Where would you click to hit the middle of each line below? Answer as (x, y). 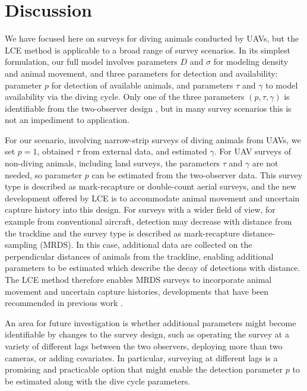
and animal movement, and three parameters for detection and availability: (141, 73)
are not (265, 163)
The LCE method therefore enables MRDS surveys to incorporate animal (138, 279)
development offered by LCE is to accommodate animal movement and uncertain (152, 198)
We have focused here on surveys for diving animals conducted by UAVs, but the (152, 38)
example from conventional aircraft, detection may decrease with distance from (148, 221)
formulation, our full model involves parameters (91, 62)
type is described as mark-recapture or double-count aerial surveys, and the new (151, 186)
